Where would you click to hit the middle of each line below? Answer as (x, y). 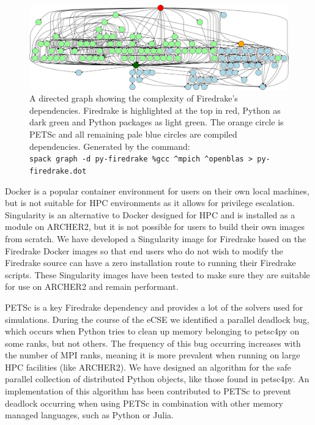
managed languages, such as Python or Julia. (90, 415)
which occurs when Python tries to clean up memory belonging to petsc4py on (152, 331)
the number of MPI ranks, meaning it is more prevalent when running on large (153, 355)
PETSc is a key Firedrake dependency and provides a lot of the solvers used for (154, 307)
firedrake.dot (58, 171)
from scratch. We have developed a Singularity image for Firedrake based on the (156, 238)
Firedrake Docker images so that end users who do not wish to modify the (144, 250)
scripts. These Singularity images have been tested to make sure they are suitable (157, 274)
